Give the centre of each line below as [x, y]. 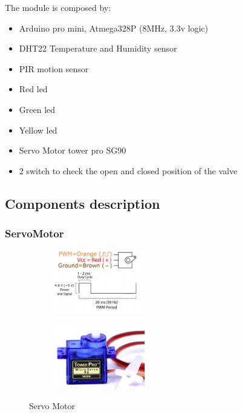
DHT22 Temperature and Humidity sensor [98, 48]
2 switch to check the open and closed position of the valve [128, 170]
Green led [37, 109]
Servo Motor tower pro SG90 [73, 150]
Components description [83, 203]
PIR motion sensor [54, 68]
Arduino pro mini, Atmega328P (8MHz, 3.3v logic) [113, 28]
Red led [33, 89]
